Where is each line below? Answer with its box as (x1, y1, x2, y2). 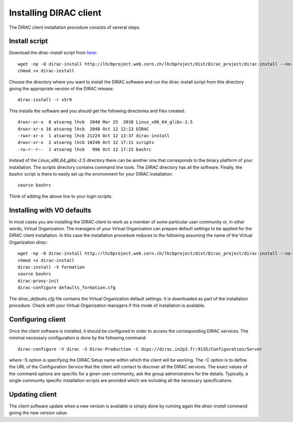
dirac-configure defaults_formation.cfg (18, 285, 116, 290)
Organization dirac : (9, 239, 48, 245)
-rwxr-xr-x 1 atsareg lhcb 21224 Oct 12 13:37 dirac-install (18, 133, 170, 139)
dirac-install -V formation (18, 264, 85, 270)
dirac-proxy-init (18, 278, 59, 283)
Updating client (9, 390, 57, 399)
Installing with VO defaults (9, 206, 91, 214)
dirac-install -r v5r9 (18, 97, 72, 102)
